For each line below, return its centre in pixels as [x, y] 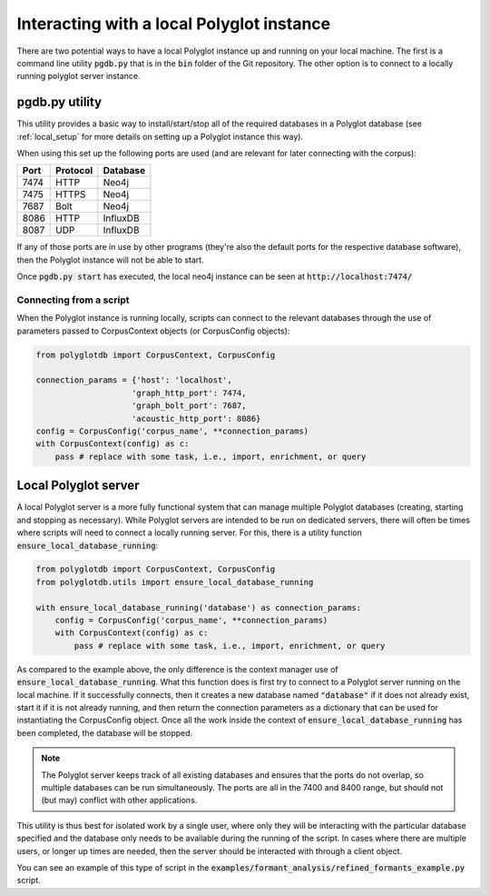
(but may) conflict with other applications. [119, 801]
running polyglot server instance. [78, 76]
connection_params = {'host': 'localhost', [134, 380]
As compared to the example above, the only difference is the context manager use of [178, 669]
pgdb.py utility [59, 102]
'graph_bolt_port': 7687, [189, 406]
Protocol [74, 171]
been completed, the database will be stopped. [105, 732]
